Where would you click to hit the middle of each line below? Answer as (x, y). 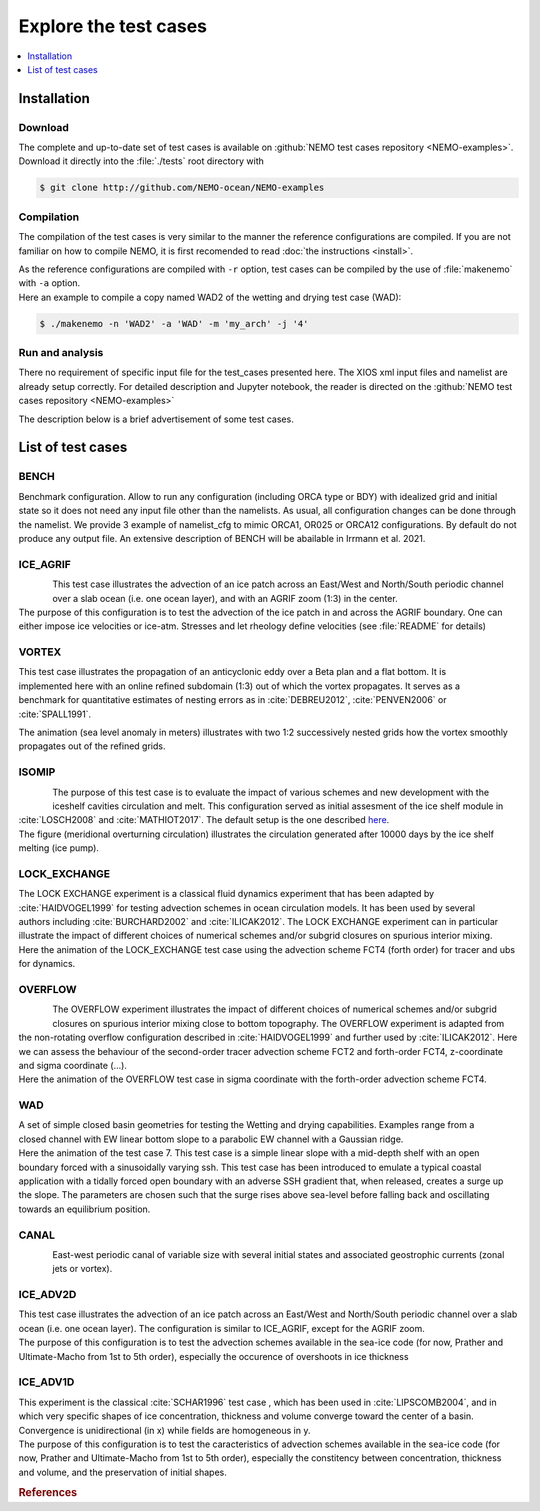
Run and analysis (61, 353)
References (48, 1493)
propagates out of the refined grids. (92, 746)
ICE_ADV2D (47, 1295)
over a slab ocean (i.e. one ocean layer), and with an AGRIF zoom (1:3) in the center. (225, 598)
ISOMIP (37, 772)
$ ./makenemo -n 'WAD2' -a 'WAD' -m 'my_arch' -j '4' (174, 323)
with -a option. (49, 283)
